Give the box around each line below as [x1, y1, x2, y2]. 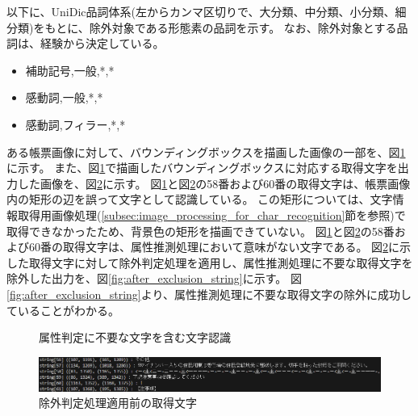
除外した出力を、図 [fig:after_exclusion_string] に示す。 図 [6, 270, 302, 287]
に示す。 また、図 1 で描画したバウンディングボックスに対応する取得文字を [6, 159, 398, 176]
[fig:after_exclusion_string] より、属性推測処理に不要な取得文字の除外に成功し [6, 285, 412, 302]
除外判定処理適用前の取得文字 [39, 394, 197, 411]
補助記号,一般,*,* [25, 61, 115, 78]
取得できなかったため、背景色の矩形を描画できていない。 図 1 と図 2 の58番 [6, 222, 395, 239]
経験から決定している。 [40, 35, 165, 52]
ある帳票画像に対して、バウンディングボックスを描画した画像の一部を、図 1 [6, 143, 406, 160]
